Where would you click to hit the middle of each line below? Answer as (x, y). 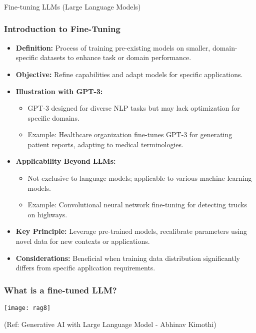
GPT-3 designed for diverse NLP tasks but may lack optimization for (134, 108)
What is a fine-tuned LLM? (60, 290)
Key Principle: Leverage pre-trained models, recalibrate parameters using (131, 231)
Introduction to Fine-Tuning (62, 29)
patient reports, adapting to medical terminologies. (105, 144)
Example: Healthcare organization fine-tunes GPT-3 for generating (130, 134)
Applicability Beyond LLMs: (66, 161)
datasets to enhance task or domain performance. (116, 57)
